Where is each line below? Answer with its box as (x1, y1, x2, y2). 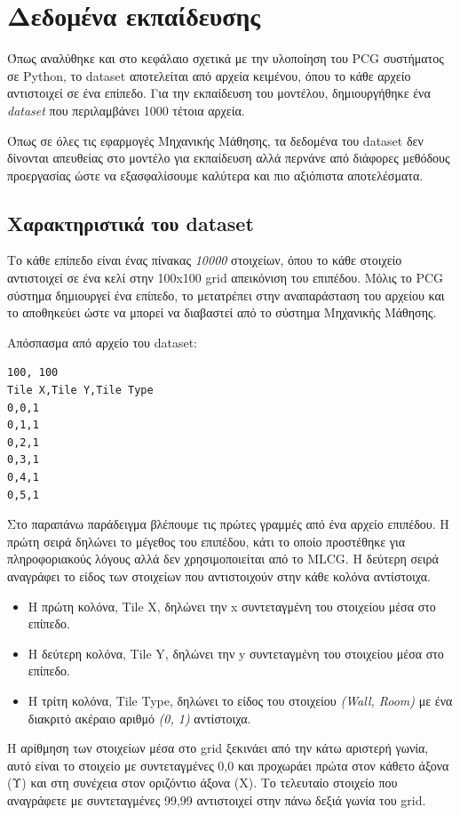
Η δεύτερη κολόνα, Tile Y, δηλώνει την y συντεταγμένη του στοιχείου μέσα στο (28, 643, 444, 662)
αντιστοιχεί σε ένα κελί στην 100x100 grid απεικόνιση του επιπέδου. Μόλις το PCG (7, 268, 444, 287)
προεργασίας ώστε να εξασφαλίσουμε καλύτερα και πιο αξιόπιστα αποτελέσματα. (7, 165, 424, 184)
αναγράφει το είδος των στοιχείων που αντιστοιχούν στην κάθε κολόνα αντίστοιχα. (7, 566, 431, 585)
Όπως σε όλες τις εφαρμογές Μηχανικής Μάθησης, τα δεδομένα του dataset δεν (7, 131, 424, 149)
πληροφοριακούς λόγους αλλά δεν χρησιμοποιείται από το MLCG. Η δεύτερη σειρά (7, 549, 439, 568)
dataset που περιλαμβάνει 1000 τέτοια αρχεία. (7, 100, 245, 119)
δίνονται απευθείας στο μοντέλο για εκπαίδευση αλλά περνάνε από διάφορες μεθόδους (7, 148, 450, 167)
